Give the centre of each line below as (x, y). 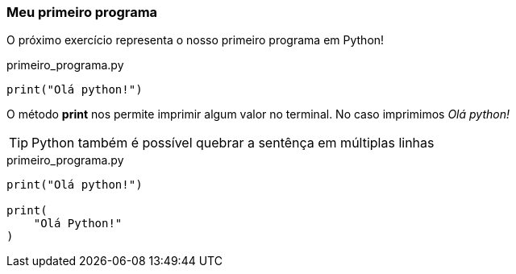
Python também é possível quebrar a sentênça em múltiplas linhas (233, 143)
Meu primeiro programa (82, 12)
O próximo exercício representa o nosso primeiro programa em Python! (196, 40)
